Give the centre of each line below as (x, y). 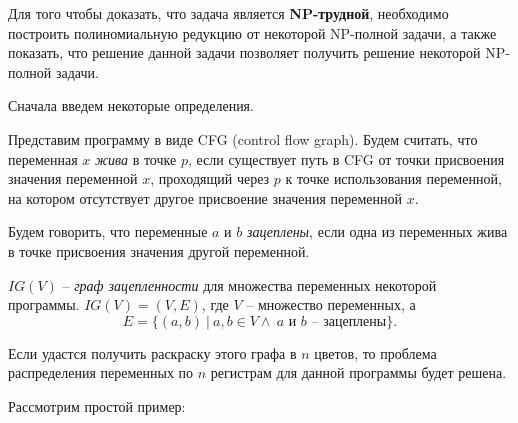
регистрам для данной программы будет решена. (358, 372)
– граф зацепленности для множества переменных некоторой (249, 284)
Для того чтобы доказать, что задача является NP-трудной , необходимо (228, 13)
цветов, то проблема (375, 352)
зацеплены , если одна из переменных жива (377, 231)
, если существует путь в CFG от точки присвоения (346, 158)
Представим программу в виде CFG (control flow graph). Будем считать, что (243, 138)
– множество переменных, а (331, 304)
